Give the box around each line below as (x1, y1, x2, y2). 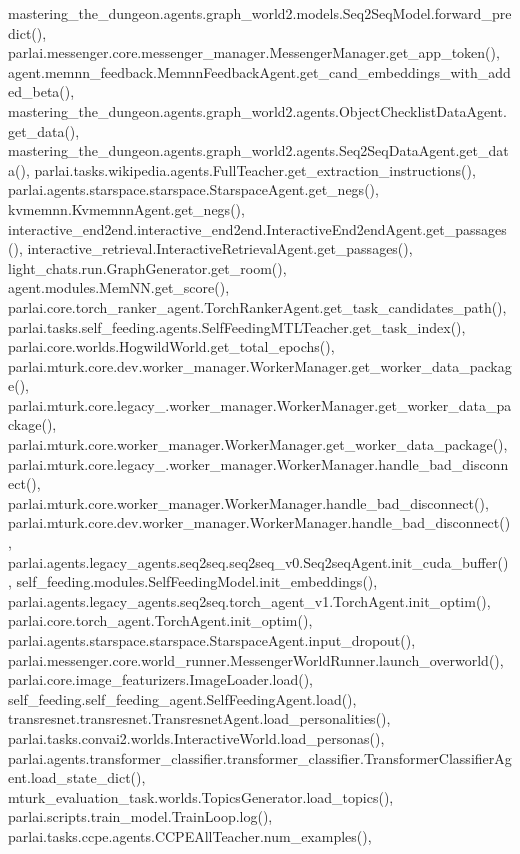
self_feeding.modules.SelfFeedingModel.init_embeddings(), (16, 571, 378, 592)
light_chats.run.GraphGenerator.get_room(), (8, 257, 287, 278)
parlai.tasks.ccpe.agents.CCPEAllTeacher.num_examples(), (8, 825, 372, 846)
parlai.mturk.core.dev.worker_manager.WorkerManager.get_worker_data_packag (8, 355, 512, 376)
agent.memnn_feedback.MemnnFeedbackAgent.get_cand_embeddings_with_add (8, 61, 511, 82)
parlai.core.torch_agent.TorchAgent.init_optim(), (8, 610, 313, 631)
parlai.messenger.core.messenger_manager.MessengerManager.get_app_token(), (8, 42, 500, 63)
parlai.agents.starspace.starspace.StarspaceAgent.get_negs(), (8, 179, 379, 200)
